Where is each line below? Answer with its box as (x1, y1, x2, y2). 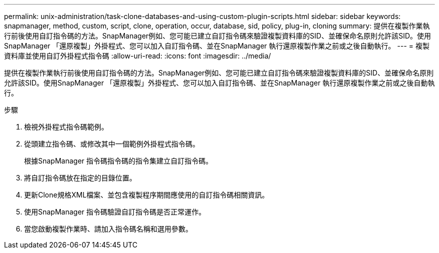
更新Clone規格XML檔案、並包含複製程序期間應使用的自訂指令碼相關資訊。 (24, 190, 269, 199)
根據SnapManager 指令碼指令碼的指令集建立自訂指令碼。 (24, 156, 213, 165)
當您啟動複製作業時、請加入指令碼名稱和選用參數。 (24, 224, 192, 233)
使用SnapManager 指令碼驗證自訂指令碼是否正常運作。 (24, 207, 206, 216)
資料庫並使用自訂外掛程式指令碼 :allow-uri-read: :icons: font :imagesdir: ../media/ (4, 51, 271, 60)
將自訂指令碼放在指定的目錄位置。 (24, 173, 136, 182)
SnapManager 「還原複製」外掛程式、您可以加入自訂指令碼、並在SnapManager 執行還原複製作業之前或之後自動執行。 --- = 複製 (4, 41, 429, 50)
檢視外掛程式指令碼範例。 (24, 122, 108, 131)
